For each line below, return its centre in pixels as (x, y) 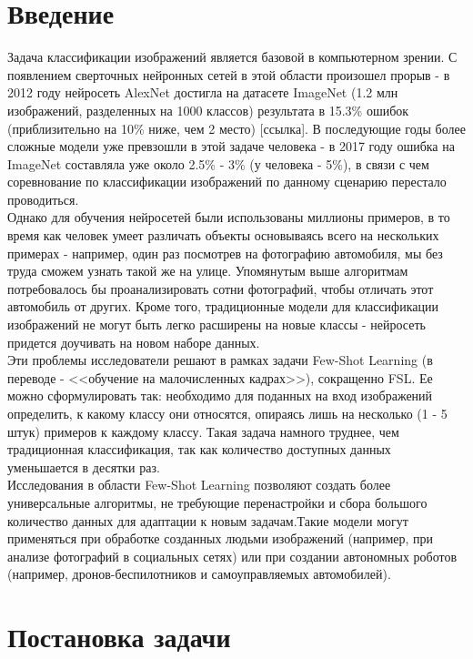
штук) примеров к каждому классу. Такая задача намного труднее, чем (203, 431)
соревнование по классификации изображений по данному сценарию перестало (227, 182)
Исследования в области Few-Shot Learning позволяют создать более (199, 485)
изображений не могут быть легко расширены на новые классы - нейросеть (216, 324)
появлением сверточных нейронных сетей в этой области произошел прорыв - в (229, 74)
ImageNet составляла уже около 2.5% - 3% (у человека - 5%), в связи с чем (218, 163)
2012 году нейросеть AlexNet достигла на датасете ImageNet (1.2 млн (203, 92)
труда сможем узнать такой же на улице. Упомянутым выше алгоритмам (208, 271)
